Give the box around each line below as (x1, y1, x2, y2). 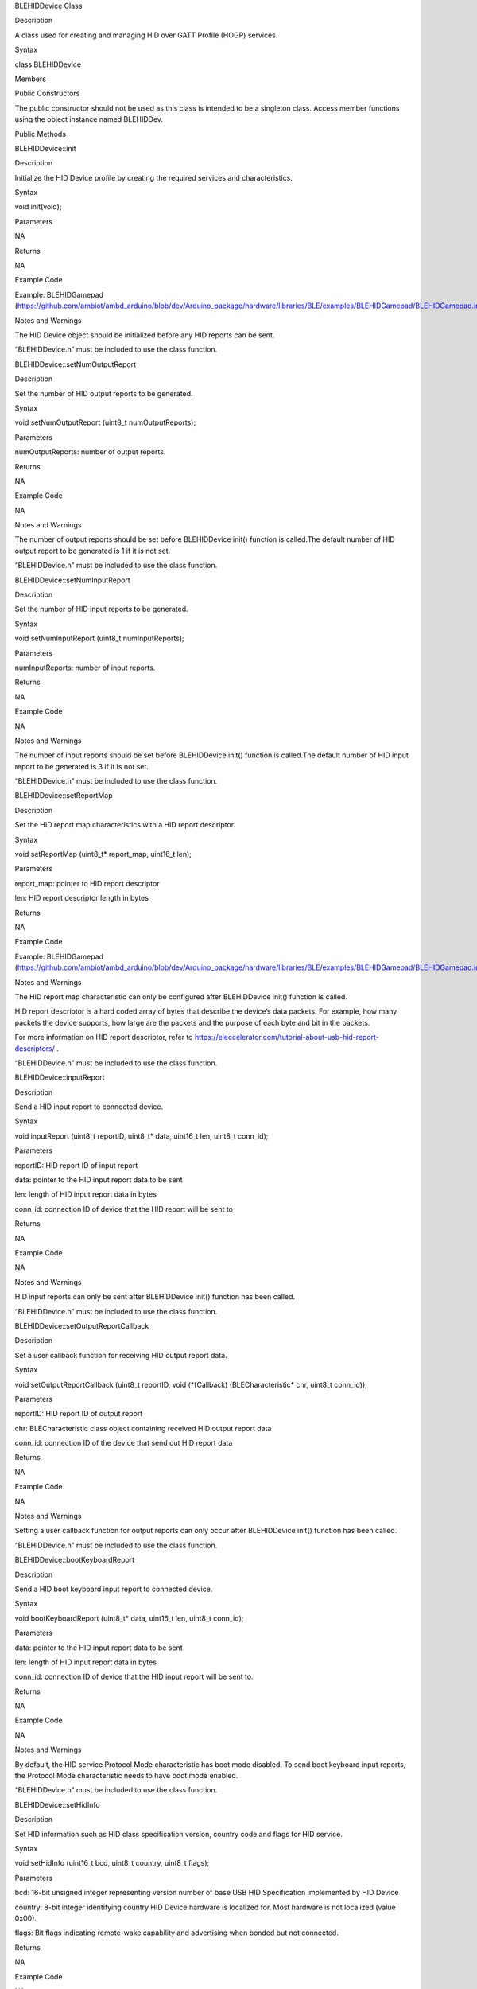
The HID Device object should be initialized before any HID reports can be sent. (14, 330, 275, 340)
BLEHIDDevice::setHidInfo (14, 1800, 100, 1809)
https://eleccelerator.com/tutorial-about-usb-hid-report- (194, 1033, 379, 1042)
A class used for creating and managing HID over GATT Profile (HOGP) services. (14, 30, 278, 40)
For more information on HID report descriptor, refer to (14, 1033, 193, 1042)
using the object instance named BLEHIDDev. (14, 115, 163, 124)
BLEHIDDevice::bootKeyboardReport (14, 1555, 135, 1565)
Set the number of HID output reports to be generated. (14, 388, 194, 398)
